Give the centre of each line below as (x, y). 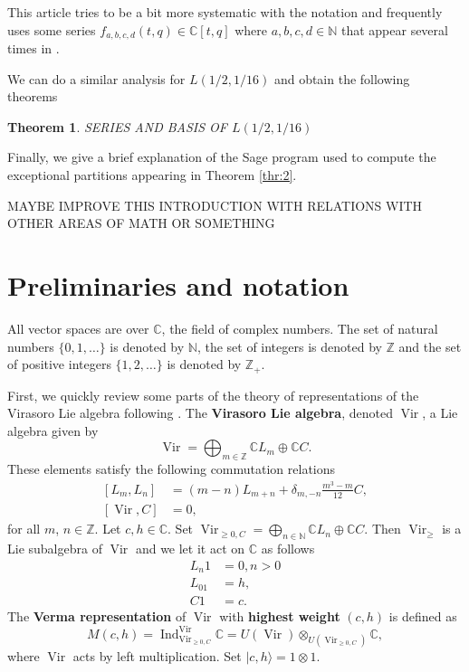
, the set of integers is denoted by (289, 346)
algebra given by (53, 430)
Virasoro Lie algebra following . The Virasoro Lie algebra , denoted (200, 413)
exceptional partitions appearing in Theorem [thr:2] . (152, 175)
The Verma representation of (97, 615)
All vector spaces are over (78, 328)
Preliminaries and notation (178, 284)
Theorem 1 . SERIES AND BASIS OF (118, 126)
